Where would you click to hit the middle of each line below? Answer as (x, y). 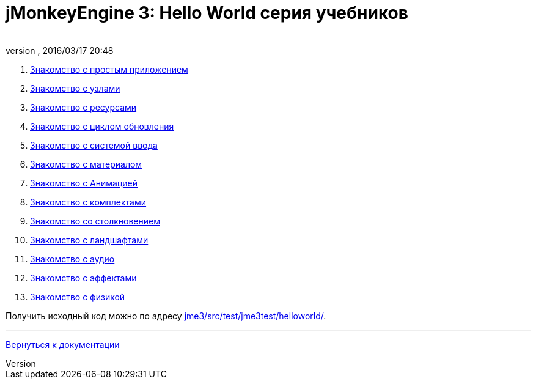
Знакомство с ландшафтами (89, 240)
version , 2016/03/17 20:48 (60, 50)
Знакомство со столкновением (95, 221)
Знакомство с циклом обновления (102, 126)
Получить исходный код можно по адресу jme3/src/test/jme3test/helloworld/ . (166, 316)
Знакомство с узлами (75, 88)
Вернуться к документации (63, 344)
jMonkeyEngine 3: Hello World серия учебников (207, 13)
